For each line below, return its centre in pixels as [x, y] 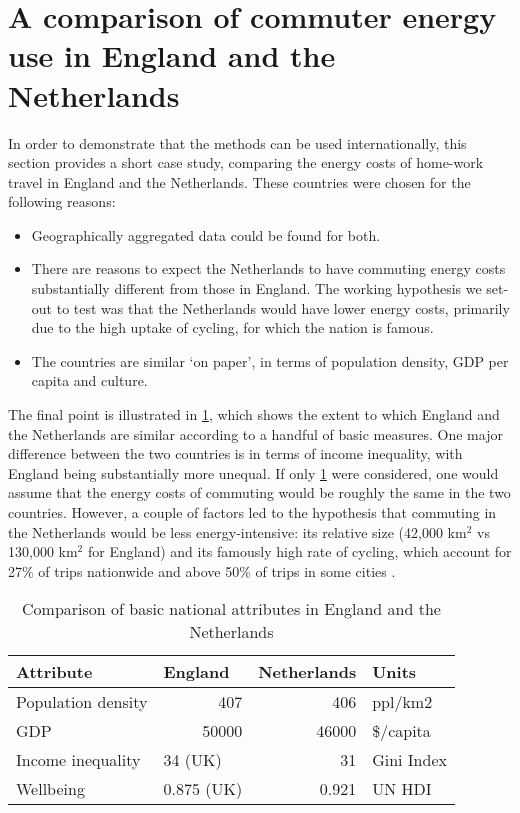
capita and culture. [89, 380]
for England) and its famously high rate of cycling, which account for [299, 551]
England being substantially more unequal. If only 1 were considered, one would [253, 472]
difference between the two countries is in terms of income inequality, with [235, 453]
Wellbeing [50, 789]
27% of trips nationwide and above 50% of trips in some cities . [202, 570]
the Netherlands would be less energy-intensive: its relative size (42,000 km [237, 531]
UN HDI [402, 789]
